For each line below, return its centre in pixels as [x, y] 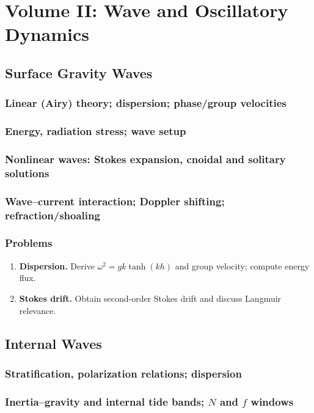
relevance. [38, 310]
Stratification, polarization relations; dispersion [123, 373]
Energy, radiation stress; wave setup [96, 131]
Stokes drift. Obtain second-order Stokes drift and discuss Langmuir [150, 298]
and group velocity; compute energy [242, 265]
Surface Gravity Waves [79, 72]
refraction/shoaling [53, 215]
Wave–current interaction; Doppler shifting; [115, 201]
